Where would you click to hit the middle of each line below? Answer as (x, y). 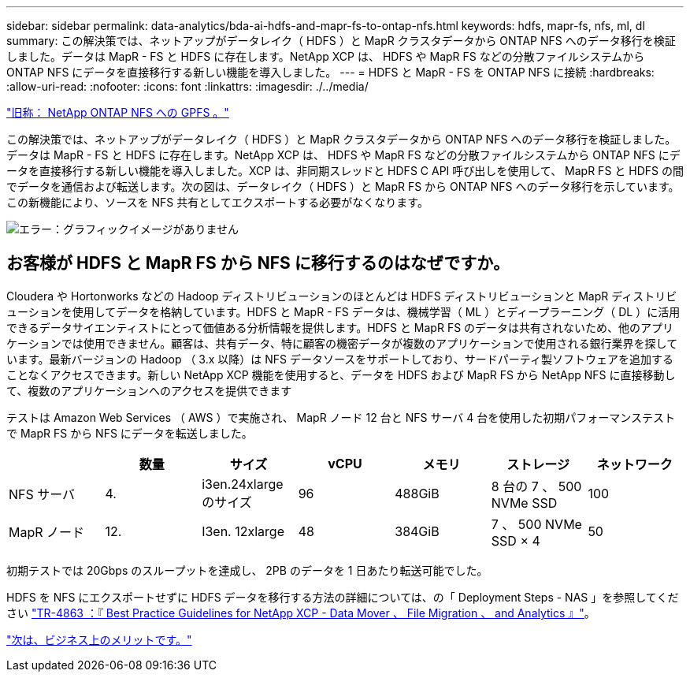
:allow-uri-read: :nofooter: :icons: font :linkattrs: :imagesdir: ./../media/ (187, 86)
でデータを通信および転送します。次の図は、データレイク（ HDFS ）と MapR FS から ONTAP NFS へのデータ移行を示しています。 (343, 186)
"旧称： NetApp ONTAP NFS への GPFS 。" (118, 112)
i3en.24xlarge (243, 484)
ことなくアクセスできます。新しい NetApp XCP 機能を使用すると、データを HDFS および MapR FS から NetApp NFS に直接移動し (341, 374)
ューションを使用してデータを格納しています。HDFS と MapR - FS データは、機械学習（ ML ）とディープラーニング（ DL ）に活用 (343, 311)
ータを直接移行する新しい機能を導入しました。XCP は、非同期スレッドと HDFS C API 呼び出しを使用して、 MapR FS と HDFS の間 (345, 171)
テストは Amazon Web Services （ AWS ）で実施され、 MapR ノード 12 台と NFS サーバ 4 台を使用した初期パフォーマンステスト (341, 417)
